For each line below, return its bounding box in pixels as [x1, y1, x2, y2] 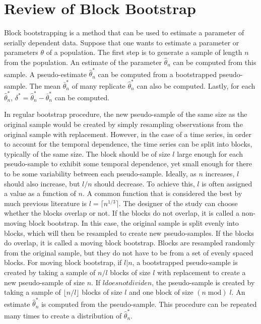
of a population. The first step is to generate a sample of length [46, 47, 242, 57]
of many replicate [72, 80, 125, 91]
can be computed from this [173, 56, 256, 67]
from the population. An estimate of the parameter [4, 56, 162, 67]
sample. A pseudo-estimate [4, 69, 87, 79]
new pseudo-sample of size [4, 277, 85, 287]
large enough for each [177, 148, 243, 159]
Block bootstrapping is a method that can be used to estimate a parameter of [4, 27, 244, 38]
